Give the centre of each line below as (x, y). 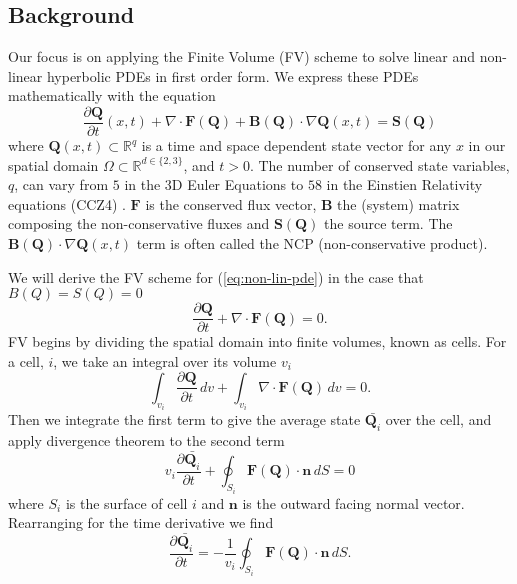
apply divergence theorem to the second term (146, 440)
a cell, (26, 360)
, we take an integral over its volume (165, 360)
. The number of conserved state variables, (379, 164)
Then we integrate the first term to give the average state (184, 419)
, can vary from (61, 184)
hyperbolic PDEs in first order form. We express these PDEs (232, 75)
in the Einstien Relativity (404, 184)
